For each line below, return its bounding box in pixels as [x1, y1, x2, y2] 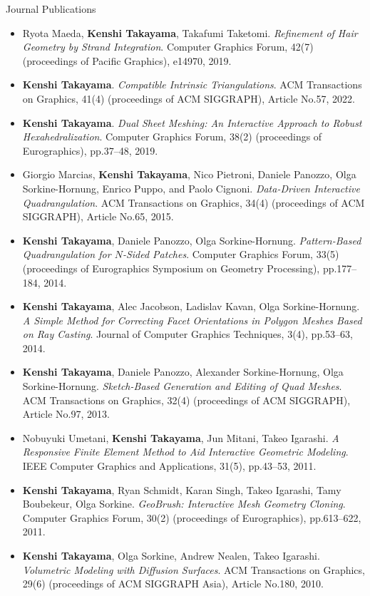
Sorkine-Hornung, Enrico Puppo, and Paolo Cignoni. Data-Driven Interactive [22, 180, 360, 195]
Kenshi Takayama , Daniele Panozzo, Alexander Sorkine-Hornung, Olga [22, 364, 344, 379]
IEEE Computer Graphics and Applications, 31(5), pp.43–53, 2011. [22, 458, 317, 473]
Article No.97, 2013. [22, 406, 110, 421]
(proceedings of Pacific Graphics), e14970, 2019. [22, 53, 232, 68]
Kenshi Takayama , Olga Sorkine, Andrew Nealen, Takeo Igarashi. [22, 548, 320, 562]
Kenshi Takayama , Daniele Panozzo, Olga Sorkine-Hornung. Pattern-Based [22, 232, 361, 247]
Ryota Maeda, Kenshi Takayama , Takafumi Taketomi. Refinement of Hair [22, 25, 358, 40]
